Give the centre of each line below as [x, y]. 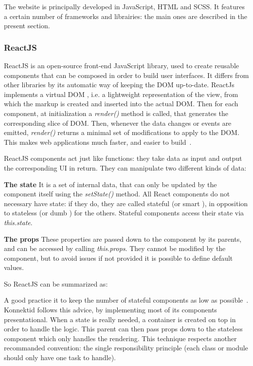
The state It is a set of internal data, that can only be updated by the [110, 184]
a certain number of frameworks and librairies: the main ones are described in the [126, 16]
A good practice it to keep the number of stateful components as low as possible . [126, 300]
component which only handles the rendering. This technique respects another [120, 338]
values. [14, 267]
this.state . [18, 222]
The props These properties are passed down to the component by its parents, [123, 239]
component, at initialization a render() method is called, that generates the [116, 113]
